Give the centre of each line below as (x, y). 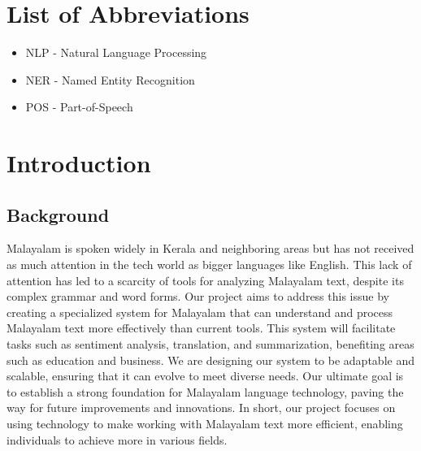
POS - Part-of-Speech (79, 107)
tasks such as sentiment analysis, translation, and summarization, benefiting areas (210, 344)
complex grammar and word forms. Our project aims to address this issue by (198, 296)
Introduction (79, 163)
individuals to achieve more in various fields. (117, 439)
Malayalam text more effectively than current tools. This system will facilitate (201, 328)
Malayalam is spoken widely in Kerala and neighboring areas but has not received (210, 248)
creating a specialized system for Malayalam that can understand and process (200, 312)
